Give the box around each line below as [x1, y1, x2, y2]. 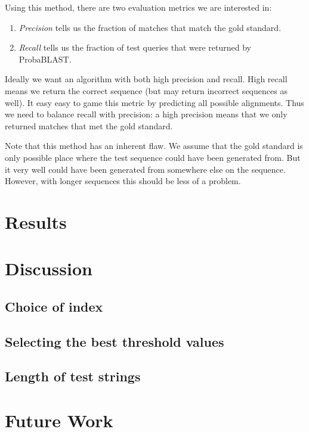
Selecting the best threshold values [5, 332, 224, 350]
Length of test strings [5, 367, 141, 386]
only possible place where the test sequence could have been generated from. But [5, 151, 301, 163]
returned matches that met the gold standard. [5, 119, 173, 132]
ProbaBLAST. [18, 52, 72, 65]
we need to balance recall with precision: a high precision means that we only [5, 108, 288, 120]
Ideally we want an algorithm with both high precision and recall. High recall [5, 73, 288, 85]
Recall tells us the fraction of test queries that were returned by [18, 41, 251, 54]
